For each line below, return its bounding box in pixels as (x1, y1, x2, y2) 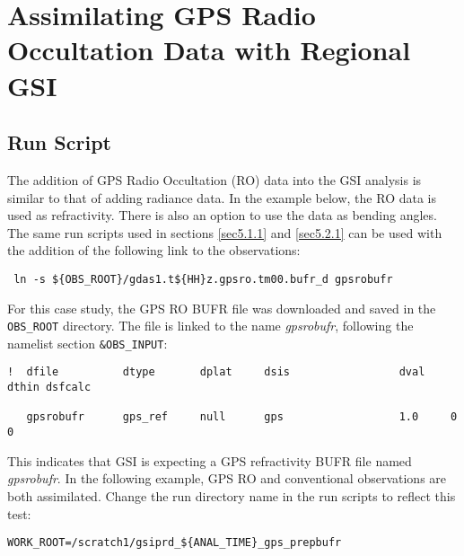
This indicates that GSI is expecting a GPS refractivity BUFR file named (7, 451, 412, 470)
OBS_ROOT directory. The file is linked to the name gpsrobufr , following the (7, 316, 414, 335)
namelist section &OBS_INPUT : (7, 333, 168, 352)
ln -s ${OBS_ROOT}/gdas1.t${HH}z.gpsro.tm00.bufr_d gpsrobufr (13, 272, 393, 286)
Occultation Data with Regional (7, 31, 411, 68)
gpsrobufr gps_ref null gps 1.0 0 (26, 410, 458, 424)
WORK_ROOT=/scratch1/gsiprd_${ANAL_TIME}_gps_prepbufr (7, 536, 342, 550)
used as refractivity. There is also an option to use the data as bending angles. (7, 206, 437, 225)
